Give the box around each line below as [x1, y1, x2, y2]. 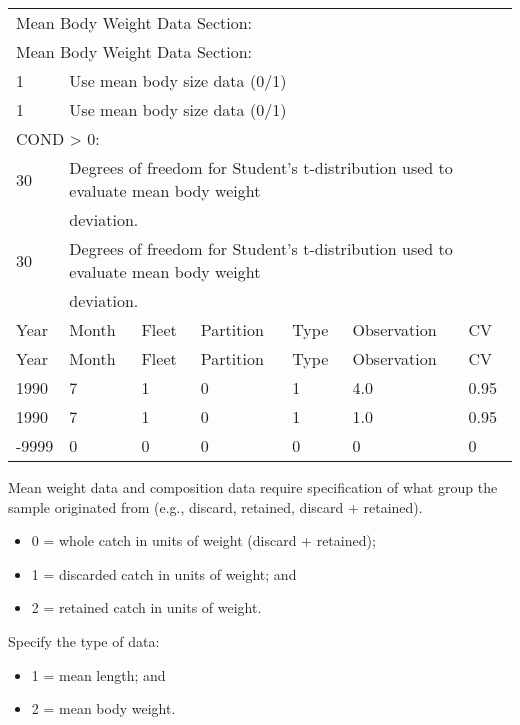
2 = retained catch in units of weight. [31, 597, 262, 618]
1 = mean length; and [31, 664, 166, 685]
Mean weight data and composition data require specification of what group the [8, 477, 498, 497]
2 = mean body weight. [31, 698, 176, 719]
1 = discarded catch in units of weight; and [31, 563, 297, 584]
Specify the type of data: [8, 630, 160, 651]
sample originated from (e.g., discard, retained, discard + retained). [8, 496, 423, 517]
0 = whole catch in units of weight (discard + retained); [31, 530, 376, 551]
